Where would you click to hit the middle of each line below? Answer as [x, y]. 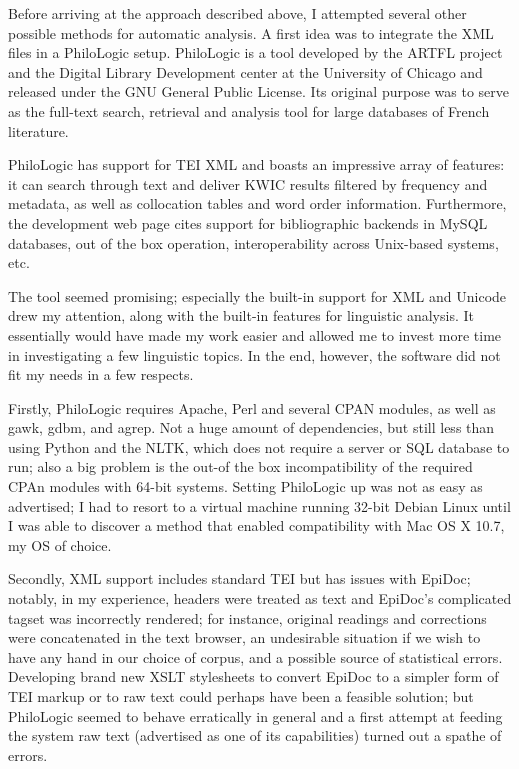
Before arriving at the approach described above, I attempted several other [237, 13]
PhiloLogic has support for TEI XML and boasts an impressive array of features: [256, 164]
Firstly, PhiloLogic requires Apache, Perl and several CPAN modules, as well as [252, 407]
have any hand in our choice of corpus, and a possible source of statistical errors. [255, 656]
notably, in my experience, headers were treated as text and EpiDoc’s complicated [260, 598]
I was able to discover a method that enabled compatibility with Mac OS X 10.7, [256, 525]
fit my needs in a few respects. [101, 374]
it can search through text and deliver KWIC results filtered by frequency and [248, 183]
